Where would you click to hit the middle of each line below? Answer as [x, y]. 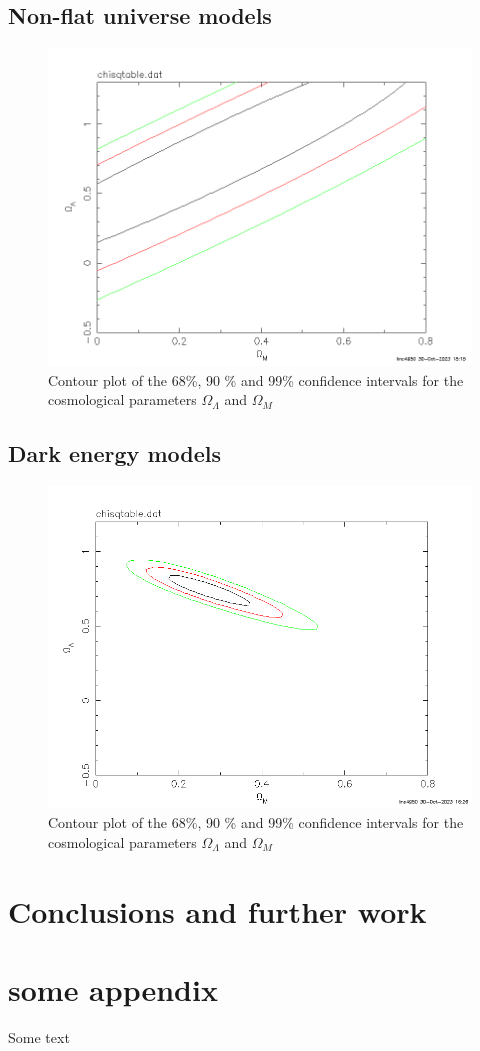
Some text [39, 1036]
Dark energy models [114, 453]
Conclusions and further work [217, 910]
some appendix [113, 988]
